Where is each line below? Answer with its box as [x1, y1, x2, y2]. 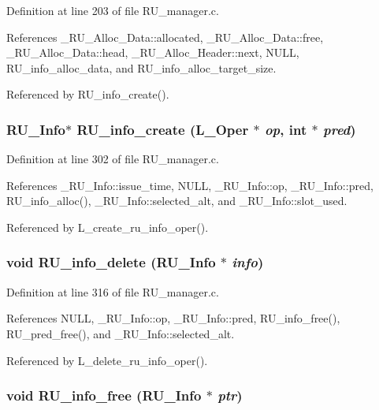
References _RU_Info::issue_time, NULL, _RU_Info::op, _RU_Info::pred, [6, 177, 373, 193]
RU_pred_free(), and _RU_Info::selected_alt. [6, 325, 235, 341]
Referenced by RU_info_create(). [6, 86, 169, 102]
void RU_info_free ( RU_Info [6, 386, 202, 405]
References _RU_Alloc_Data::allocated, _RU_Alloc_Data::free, [6, 28, 324, 45]
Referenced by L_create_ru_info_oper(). [6, 218, 209, 235]
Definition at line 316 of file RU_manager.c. [6, 283, 219, 300]
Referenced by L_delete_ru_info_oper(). [6, 352, 208, 368]
